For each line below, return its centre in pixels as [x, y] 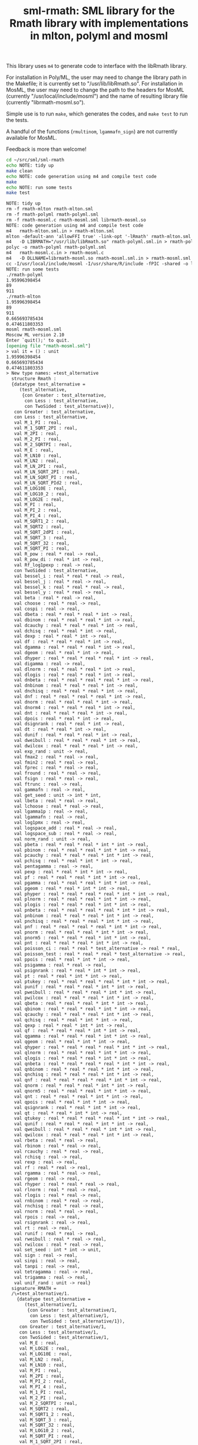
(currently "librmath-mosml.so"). [46, 103]
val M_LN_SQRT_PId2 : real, [48, 483]
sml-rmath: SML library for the [99, 11]
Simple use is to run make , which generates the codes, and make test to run [97, 114]
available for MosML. [32, 138]
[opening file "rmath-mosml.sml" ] [49, 346]
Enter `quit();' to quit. [38, 341]
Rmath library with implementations [99, 23]
